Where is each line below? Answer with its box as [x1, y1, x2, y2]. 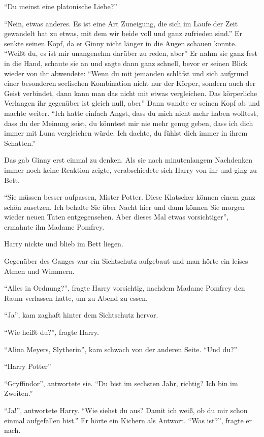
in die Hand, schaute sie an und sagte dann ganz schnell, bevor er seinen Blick [4, 57, 248, 68]
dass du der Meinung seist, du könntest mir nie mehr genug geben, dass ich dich [4, 117, 253, 128]
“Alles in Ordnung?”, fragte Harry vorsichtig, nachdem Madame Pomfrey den [4, 283, 245, 293]
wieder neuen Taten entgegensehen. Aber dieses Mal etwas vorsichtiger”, [4, 211, 229, 222]
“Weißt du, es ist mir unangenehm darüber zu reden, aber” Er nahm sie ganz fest [4, 48, 257, 58]
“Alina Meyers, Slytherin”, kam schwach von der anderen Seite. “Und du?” [4, 344, 238, 354]
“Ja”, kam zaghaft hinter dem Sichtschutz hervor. [4, 309, 158, 320]
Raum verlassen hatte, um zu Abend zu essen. [4, 292, 148, 303]
